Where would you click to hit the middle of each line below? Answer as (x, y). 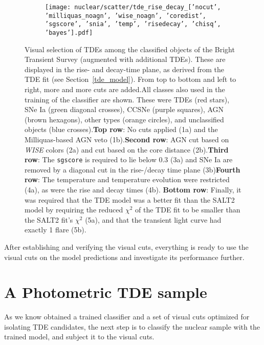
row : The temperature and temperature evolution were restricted (127, 179)
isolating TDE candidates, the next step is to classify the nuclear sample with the (132, 326)
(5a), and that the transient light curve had (153, 219)
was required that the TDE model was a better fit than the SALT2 (130, 199)
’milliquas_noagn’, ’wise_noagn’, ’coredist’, (126, 16)
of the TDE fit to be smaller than (188, 210)
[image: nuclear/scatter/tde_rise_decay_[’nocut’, (133, 7)
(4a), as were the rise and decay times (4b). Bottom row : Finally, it (133, 189)
